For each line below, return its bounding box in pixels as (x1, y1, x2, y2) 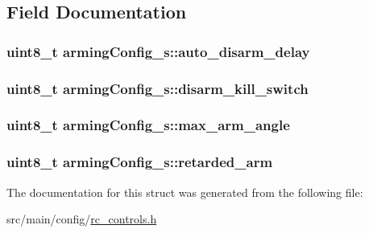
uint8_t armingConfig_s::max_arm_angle (6, 115, 290, 135)
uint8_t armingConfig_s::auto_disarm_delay (6, 41, 310, 61)
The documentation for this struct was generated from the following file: (6, 183, 363, 200)
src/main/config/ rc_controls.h (6, 211, 157, 227)
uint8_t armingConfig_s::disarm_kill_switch (6, 78, 309, 98)
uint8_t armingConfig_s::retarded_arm (6, 152, 273, 172)
